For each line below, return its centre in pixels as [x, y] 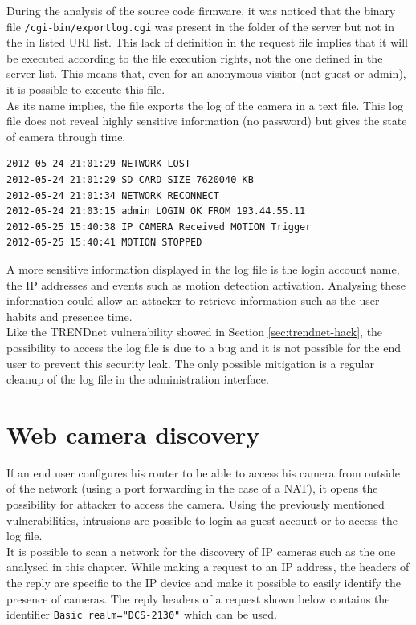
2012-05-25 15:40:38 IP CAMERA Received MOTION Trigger [159, 227]
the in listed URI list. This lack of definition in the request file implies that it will [207, 42]
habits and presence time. [69, 316]
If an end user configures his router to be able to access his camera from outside [203, 472]
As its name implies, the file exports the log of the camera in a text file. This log [205, 105]
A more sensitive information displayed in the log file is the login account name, [203, 268]
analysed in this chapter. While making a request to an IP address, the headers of [208, 567]
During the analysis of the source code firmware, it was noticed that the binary [201, 10]
